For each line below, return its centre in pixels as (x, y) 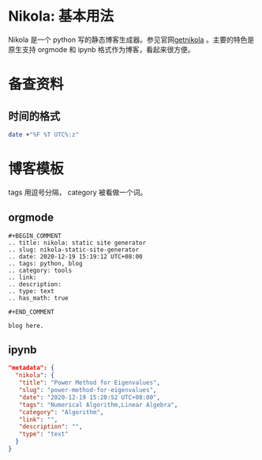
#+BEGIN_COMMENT (35, 236)
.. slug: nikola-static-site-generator (74, 250)
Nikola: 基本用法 (61, 16)
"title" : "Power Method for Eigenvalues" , (89, 383)
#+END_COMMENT (32, 312)
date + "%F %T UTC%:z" (44, 134)
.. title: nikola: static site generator (77, 243)
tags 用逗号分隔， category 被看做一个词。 (78, 192)
